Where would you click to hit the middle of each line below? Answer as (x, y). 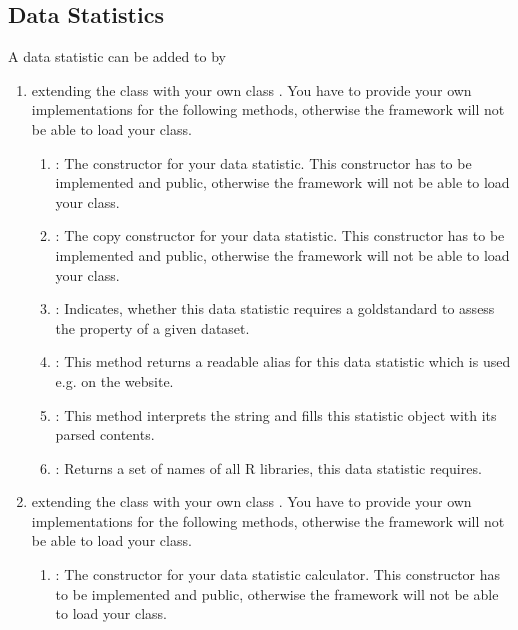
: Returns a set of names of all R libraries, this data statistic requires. (268, 467)
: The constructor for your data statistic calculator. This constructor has (278, 574)
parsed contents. (105, 434)
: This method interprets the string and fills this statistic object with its (276, 414)
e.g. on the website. (114, 380)
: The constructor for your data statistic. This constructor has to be (263, 162)
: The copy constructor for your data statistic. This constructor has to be (280, 235)
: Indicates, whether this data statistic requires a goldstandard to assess (275, 308)
